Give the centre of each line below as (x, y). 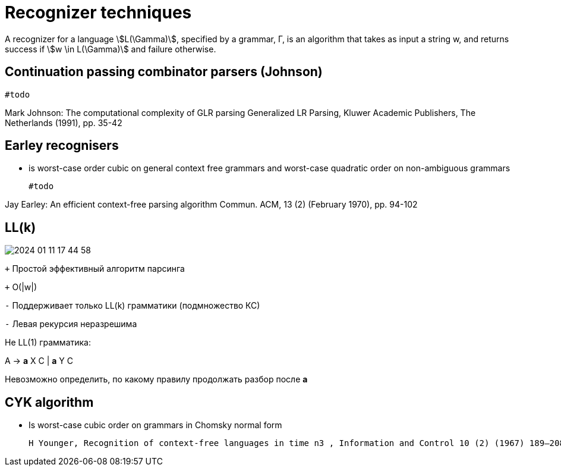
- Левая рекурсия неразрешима (71, 324)
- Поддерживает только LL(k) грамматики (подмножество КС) (133, 306)
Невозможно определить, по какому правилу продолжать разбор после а (156, 379)
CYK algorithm (49, 402)
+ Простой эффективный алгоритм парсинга (95, 269)
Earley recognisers (62, 146)
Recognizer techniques (98, 12)
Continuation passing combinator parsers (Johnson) (164, 72)
